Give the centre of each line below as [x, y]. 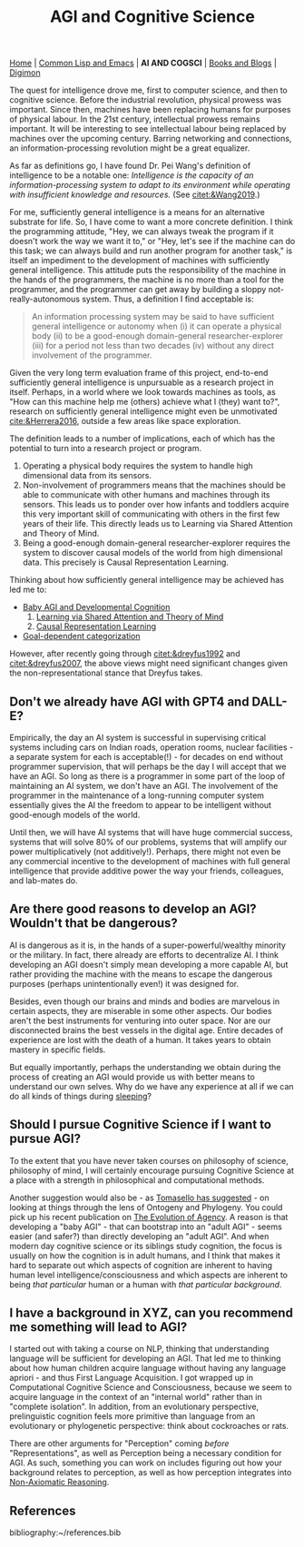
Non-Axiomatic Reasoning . [59, 1483]
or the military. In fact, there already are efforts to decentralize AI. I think [144, 954]
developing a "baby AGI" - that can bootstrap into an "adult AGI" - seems [146, 1227]
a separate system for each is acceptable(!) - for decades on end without [146, 757]
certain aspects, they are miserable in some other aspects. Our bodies [141, 1010]
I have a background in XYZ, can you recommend [151, 1313]
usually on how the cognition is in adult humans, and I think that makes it [145, 1256]
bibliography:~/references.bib [65, 1532]
